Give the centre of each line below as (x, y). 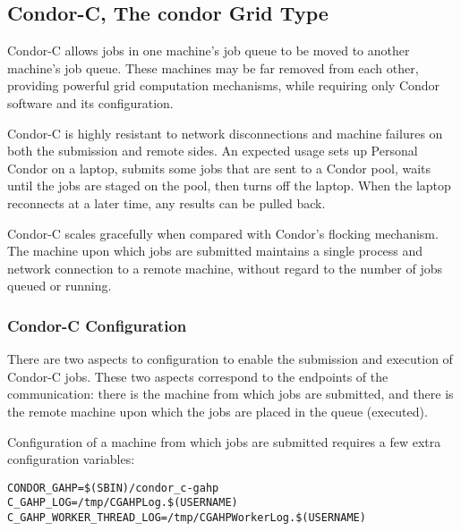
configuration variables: (71, 459)
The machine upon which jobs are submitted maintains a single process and (215, 251)
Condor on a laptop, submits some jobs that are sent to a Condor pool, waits (219, 168)
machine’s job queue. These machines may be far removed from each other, (213, 67)
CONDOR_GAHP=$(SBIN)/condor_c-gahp (113, 488)
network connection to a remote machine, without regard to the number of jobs (225, 268)
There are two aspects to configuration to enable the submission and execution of (230, 359)
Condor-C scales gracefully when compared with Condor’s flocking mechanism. (223, 233)
